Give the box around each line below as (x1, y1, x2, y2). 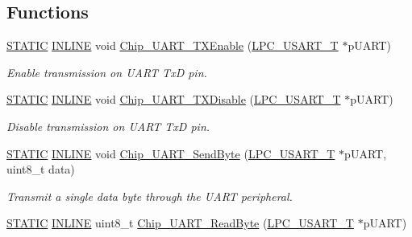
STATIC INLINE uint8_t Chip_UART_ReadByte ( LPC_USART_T (6, 215, 354, 231)
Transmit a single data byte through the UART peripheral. (6, 187, 293, 204)
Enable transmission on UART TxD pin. (6, 63, 207, 80)
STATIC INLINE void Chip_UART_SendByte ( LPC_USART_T (6, 145, 335, 161)
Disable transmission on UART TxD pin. (6, 117, 210, 134)
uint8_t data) (6, 161, 75, 178)
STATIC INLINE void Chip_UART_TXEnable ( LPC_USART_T (6, 37, 339, 54)
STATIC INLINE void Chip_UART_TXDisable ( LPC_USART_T (6, 91, 341, 108)
